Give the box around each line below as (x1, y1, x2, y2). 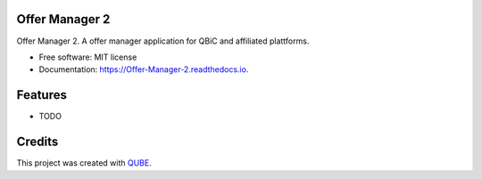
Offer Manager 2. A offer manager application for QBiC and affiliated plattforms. (16, 36, 310, 46)
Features (16, 87, 67, 102)
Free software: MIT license (38, 52, 137, 62)
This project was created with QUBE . (16, 158, 152, 168)
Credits (16, 134, 59, 150)
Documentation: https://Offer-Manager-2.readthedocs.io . (38, 64, 249, 75)
